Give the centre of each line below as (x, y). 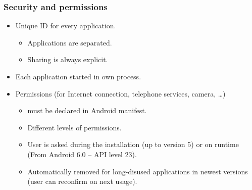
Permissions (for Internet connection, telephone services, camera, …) (120, 93)
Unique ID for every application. (66, 26)
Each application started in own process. (78, 76)
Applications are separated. (70, 42)
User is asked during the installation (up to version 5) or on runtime (133, 144)
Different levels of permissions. (74, 127)
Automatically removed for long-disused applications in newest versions (138, 171)
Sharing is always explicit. (68, 59)
